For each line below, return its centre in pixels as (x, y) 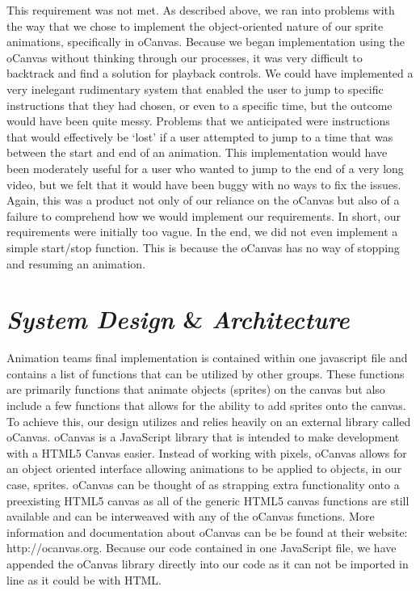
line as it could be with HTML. (84, 579)
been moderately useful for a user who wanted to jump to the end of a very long (205, 168)
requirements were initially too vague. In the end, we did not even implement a (202, 232)
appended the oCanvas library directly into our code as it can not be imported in (208, 563)
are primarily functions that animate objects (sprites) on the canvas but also (196, 389)
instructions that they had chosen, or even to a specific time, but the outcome (199, 105)
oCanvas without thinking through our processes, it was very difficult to (185, 57)
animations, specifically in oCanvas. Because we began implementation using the (206, 42)
